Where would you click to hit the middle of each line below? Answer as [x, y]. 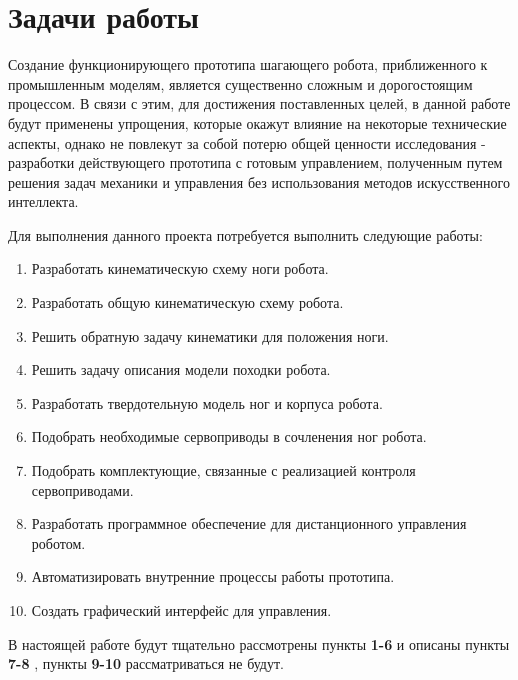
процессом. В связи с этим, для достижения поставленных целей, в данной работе [259, 103]
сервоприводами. [82, 489]
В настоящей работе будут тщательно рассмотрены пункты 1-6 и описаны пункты [259, 643]
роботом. [58, 542]
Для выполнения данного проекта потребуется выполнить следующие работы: [245, 234]
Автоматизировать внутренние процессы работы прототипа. [213, 576]
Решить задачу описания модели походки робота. [181, 369]
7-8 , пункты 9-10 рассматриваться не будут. [146, 663]
